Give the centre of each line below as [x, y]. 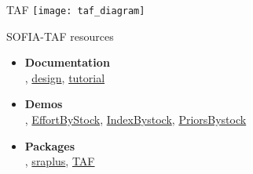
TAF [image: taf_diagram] [76, 9]
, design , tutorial [65, 77]
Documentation [67, 62]
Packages [49, 145]
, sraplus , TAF [60, 161]
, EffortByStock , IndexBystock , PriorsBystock [136, 120]
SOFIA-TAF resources [60, 36]
